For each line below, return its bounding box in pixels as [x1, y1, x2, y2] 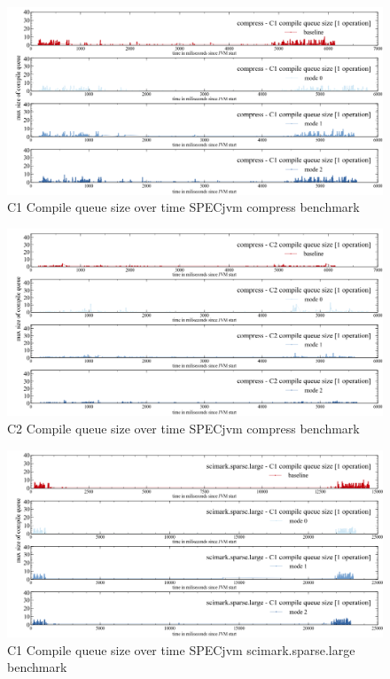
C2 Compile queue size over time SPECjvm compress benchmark [7, 418, 360, 437]
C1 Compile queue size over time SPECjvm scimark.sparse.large [7, 640, 355, 659]
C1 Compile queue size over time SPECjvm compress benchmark [7, 198, 360, 216]
